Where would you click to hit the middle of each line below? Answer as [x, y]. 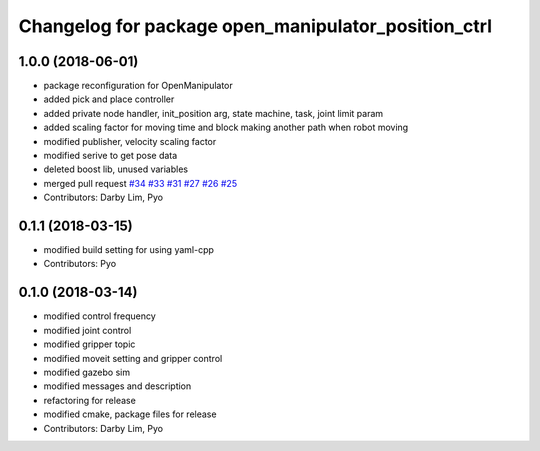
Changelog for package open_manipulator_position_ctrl [255, 26]
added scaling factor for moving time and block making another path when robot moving [226, 127]
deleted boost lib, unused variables [116, 169]
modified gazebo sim [86, 372]
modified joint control [87, 330]
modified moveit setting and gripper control [133, 358]
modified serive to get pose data [110, 156]
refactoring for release [90, 400]
